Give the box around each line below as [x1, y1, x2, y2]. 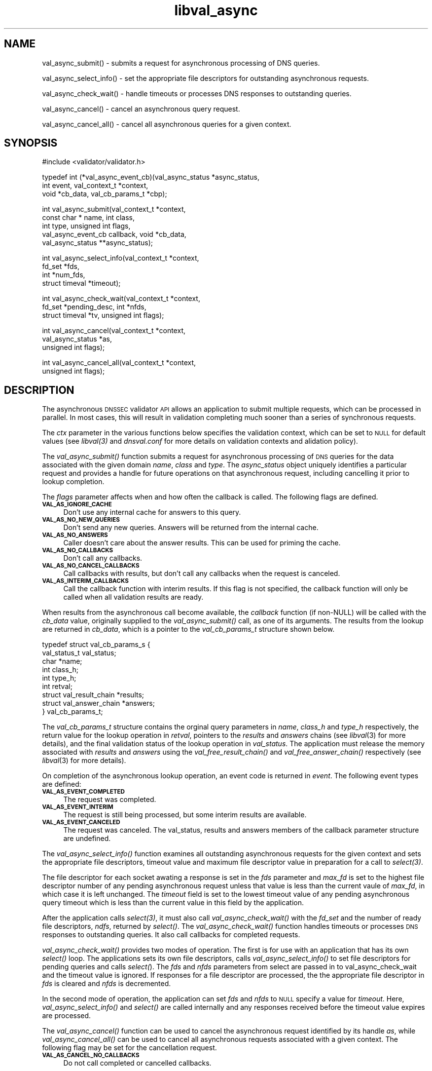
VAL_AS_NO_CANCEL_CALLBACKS [42, 562, 140, 570]
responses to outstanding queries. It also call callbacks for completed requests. [42, 930, 300, 939]
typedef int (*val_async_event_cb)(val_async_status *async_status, [42, 173, 259, 182]
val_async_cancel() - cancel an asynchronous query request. [42, 104, 240, 113]
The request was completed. [63, 795, 156, 804]
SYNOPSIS [4, 137, 58, 150]
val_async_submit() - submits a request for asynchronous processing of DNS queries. [42, 58, 320, 67]
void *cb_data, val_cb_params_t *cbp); [42, 190, 167, 198]
